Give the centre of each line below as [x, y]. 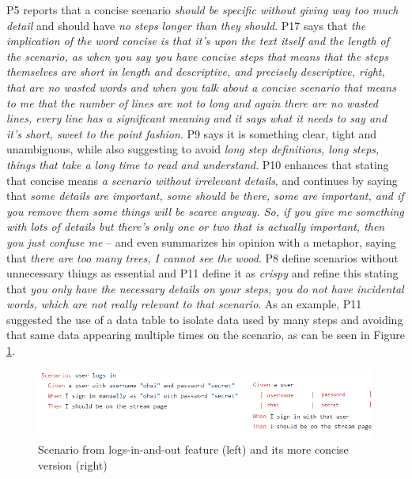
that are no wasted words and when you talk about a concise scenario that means [201, 87]
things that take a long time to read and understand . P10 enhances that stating [198, 164]
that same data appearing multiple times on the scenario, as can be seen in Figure [206, 335]
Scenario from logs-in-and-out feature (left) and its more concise [193, 449]
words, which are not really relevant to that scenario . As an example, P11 [184, 304]
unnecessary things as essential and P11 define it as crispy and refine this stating [202, 273]
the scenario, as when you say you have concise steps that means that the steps [197, 56]
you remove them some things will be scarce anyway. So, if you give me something [205, 211]
